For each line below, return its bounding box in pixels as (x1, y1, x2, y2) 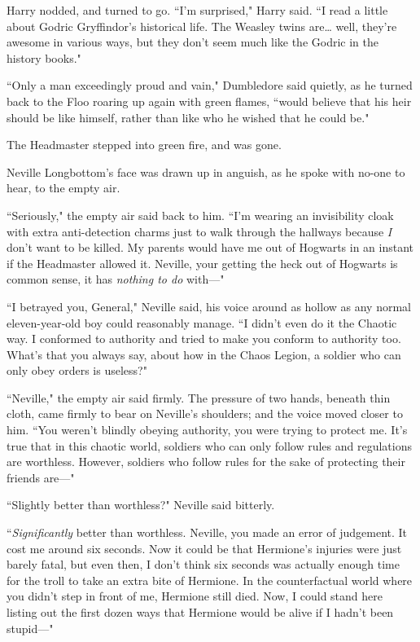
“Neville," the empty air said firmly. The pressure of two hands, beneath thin (7, 389, 391, 406)
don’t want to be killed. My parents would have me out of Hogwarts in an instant (7, 239, 414, 256)
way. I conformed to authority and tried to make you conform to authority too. (7, 330, 401, 347)
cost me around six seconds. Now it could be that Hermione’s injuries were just (7, 539, 402, 556)
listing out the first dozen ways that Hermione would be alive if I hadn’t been (7, 604, 394, 620)
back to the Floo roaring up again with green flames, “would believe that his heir (7, 92, 412, 109)
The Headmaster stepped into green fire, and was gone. (7, 136, 282, 153)
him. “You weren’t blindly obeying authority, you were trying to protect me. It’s (7, 421, 408, 438)
